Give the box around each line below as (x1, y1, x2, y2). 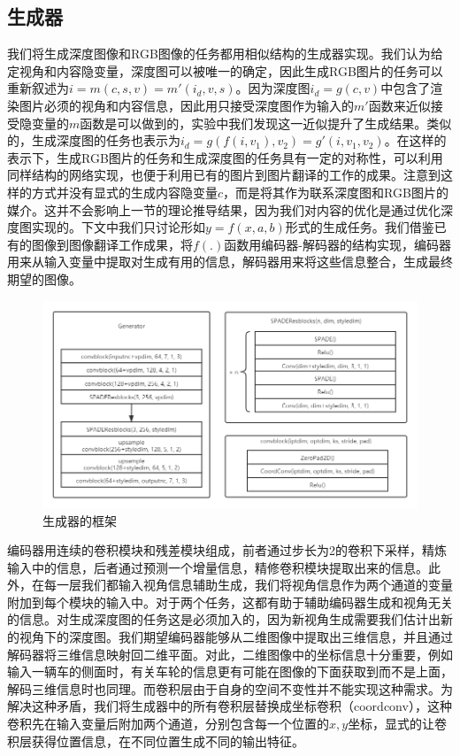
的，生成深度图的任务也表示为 (7, 131, 180, 150)
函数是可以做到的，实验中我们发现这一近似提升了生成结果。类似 (80, 113, 452, 132)
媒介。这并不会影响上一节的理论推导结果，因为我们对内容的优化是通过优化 (7, 200, 441, 219)
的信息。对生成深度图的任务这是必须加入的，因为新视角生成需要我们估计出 (7, 610, 441, 629)
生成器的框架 (42, 511, 117, 529)
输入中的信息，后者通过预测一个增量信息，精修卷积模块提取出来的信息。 (7, 558, 428, 576)
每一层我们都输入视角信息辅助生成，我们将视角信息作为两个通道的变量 (43, 575, 453, 594)
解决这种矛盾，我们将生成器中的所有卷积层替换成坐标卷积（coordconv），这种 (7, 697, 452, 715)
